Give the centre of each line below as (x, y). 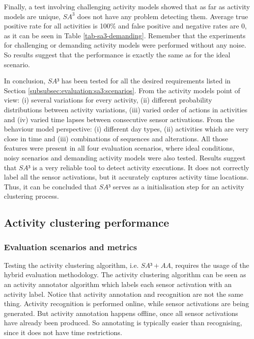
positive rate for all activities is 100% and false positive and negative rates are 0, (126, 26)
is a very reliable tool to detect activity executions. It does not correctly (141, 167)
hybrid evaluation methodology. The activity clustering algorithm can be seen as (125, 274)
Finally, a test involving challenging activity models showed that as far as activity (127, 6)
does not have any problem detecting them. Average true (163, 16)
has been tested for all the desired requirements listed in (146, 81)
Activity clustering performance (86, 222)
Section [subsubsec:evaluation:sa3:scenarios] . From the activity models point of (122, 90)
